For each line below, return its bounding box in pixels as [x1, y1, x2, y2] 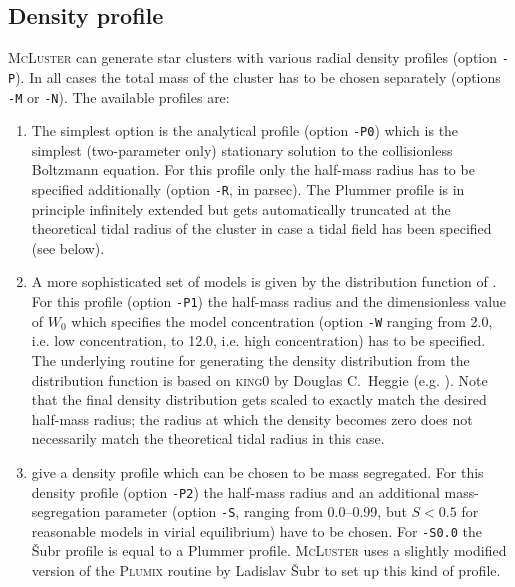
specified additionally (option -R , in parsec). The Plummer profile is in [31, 179, 465, 200]
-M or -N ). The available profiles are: [8, 86, 230, 107]
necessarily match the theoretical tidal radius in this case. [31, 428, 385, 449]
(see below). [31, 237, 105, 258]
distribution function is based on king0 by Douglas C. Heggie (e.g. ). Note [31, 369, 488, 390]
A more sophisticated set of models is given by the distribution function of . [31, 271, 497, 292]
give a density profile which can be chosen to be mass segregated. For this [31, 461, 484, 482]
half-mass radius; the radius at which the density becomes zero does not [31, 408, 473, 429]
